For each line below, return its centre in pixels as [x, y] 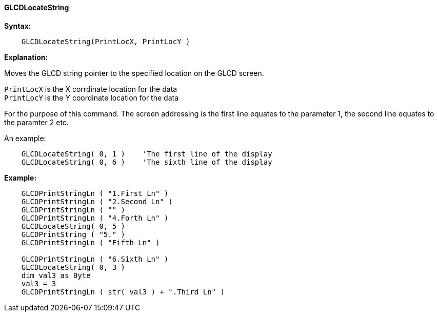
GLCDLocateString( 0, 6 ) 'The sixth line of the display [147, 162]
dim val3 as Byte [56, 275]
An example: [25, 138]
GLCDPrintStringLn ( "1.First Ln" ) [95, 193]
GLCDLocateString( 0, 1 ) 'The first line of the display [147, 154]
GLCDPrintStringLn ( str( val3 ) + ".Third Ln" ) [123, 292]
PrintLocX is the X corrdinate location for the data [91, 89]
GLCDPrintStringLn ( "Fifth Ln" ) [91, 242]
